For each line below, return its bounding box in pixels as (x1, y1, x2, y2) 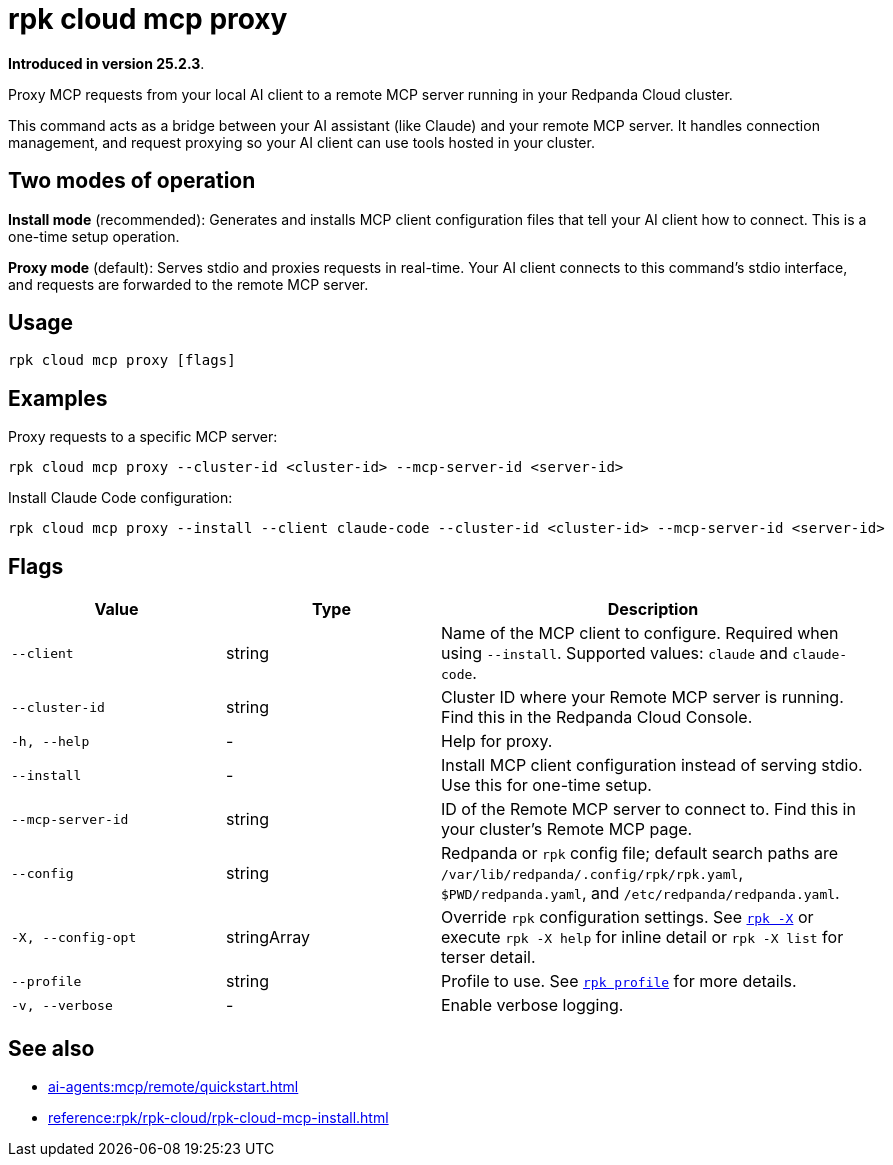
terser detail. (441, 947, 536, 968)
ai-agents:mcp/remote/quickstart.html (48, 1077, 299, 1095)
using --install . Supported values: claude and (441, 643, 788, 664)
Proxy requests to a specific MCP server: (8, 428, 278, 446)
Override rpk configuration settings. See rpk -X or (441, 907, 814, 928)
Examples (8, 385, 108, 411)
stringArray (226, 927, 311, 948)
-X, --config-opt (11, 929, 137, 945)
